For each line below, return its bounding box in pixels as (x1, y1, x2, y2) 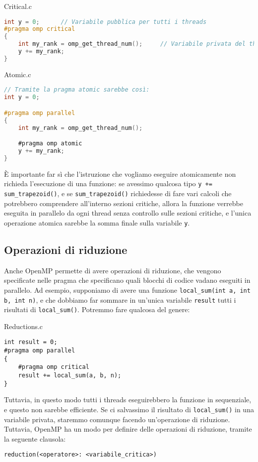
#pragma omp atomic (18, 140, 82, 147)
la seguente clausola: (4, 433, 66, 444)
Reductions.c (4, 321, 43, 331)
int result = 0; (4, 339, 58, 346)
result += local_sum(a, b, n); (18, 372, 122, 379)
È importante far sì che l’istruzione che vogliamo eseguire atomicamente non (4, 168, 236, 179)
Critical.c (4, 1, 32, 11)
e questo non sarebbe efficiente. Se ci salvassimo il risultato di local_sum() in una (4, 404, 254, 414)
